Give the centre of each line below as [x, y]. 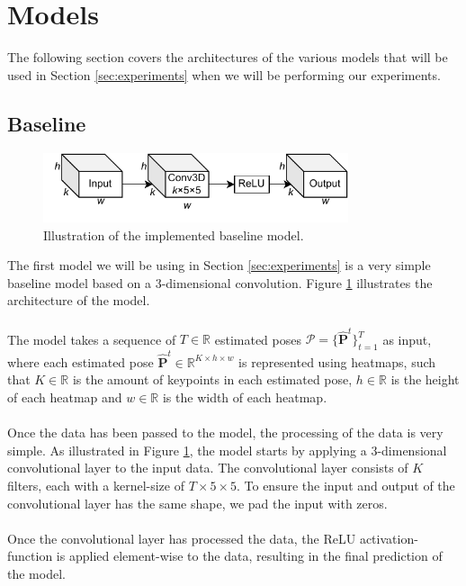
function [30, 556]
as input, [407, 339]
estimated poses [258, 339]
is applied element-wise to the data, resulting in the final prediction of [249, 556]
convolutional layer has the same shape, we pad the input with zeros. [197, 503]
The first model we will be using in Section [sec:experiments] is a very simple [219, 265]
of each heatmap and [65, 397]
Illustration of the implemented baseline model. [174, 234]
